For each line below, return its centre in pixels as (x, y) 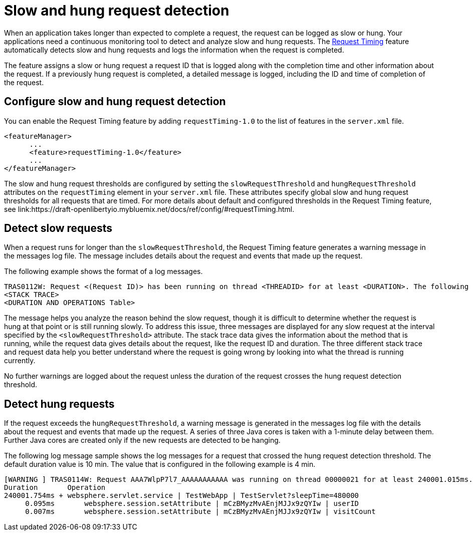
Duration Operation (55, 488)
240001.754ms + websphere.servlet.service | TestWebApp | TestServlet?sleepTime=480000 (182, 496)
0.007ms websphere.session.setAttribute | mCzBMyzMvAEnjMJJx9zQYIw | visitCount (200, 512)
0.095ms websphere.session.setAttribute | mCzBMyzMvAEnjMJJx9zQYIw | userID (192, 504)
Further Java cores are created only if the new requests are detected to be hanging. (142, 440)
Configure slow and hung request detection (115, 102)
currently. (20, 361)
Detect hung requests (59, 404)
